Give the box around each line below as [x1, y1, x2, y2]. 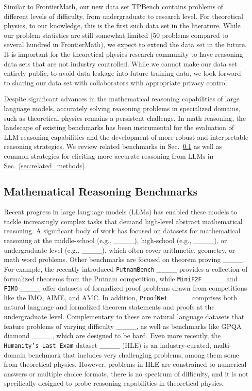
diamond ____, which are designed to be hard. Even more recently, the [4, 330, 221, 341]
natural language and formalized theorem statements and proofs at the [4, 302, 215, 312]
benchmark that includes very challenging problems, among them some [28, 349, 239, 359]
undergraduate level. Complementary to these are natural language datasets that [4, 311, 245, 322]
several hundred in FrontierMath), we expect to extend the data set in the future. [4, 39, 247, 49]
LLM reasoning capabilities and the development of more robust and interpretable [4, 131, 249, 142]
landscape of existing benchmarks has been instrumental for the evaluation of [4, 122, 234, 132]
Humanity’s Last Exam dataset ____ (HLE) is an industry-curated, [4, 340, 212, 350]
